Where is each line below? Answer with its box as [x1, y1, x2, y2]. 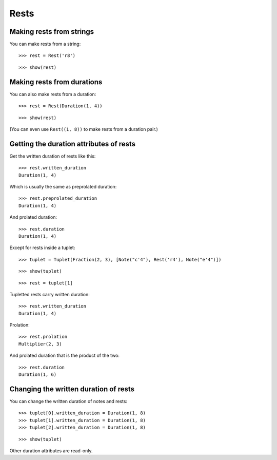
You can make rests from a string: [9, 41, 81, 47]
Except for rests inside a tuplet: [9, 244, 75, 251]
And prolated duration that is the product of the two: [9, 352, 120, 359]
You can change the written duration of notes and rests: [9, 398, 128, 404]
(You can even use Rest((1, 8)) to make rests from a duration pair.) [9, 126, 159, 132]
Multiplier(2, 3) [18, 341, 62, 347]
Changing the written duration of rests [9, 385, 135, 393]
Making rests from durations [9, 78, 103, 86]
